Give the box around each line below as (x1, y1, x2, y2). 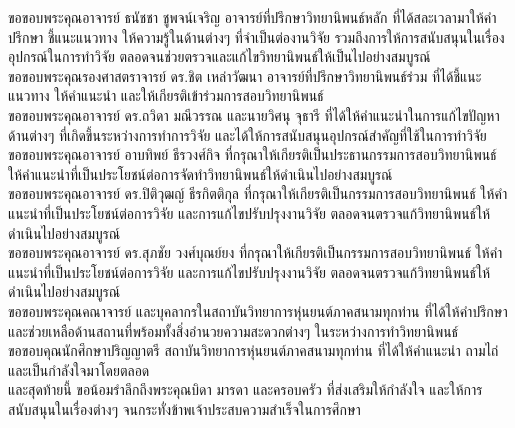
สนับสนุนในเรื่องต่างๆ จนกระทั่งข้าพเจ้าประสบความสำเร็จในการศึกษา (8, 398, 361, 419)
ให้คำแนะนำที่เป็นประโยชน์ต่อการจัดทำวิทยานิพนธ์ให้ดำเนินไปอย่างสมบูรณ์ (8, 163, 393, 184)
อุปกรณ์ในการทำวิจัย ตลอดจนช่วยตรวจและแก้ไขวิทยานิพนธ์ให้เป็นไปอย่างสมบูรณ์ (8, 46, 431, 67)
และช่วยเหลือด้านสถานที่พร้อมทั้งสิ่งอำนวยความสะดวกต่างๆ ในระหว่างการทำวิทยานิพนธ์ (8, 320, 459, 341)
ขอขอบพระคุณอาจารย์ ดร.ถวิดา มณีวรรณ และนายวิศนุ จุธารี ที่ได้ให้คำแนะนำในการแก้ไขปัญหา (8, 104, 500, 125)
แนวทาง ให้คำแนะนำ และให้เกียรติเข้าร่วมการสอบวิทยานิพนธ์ (8, 85, 324, 106)
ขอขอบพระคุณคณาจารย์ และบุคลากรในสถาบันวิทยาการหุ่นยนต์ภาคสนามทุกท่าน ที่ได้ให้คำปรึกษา (8, 300, 508, 321)
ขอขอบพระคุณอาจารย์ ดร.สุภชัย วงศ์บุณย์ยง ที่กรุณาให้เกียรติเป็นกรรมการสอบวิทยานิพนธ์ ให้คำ (8, 242, 503, 263)
